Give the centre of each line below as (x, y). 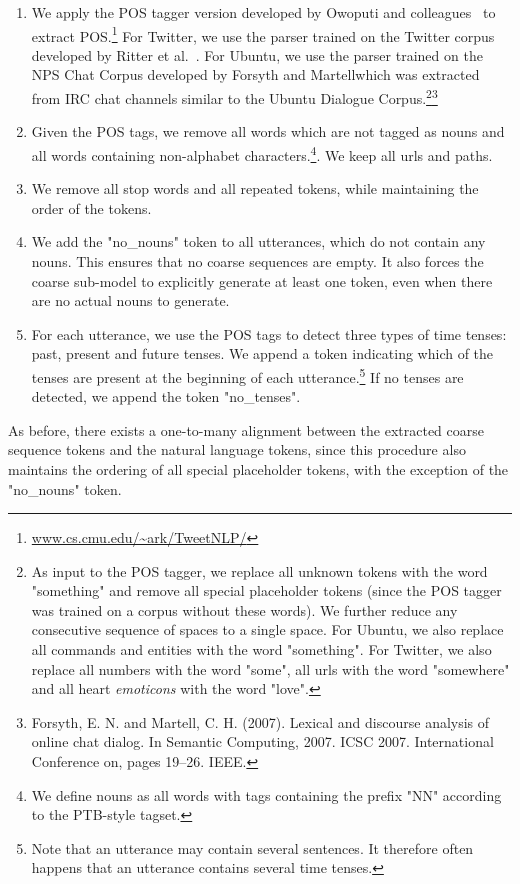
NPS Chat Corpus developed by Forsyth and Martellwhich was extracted (255, 74)
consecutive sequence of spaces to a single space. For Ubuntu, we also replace (267, 629)
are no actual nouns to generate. (130, 300)
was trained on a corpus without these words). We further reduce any (244, 609)
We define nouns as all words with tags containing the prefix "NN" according (266, 794)
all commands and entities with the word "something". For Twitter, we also (261, 649)
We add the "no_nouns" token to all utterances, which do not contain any (258, 241)
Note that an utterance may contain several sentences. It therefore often (252, 847)
